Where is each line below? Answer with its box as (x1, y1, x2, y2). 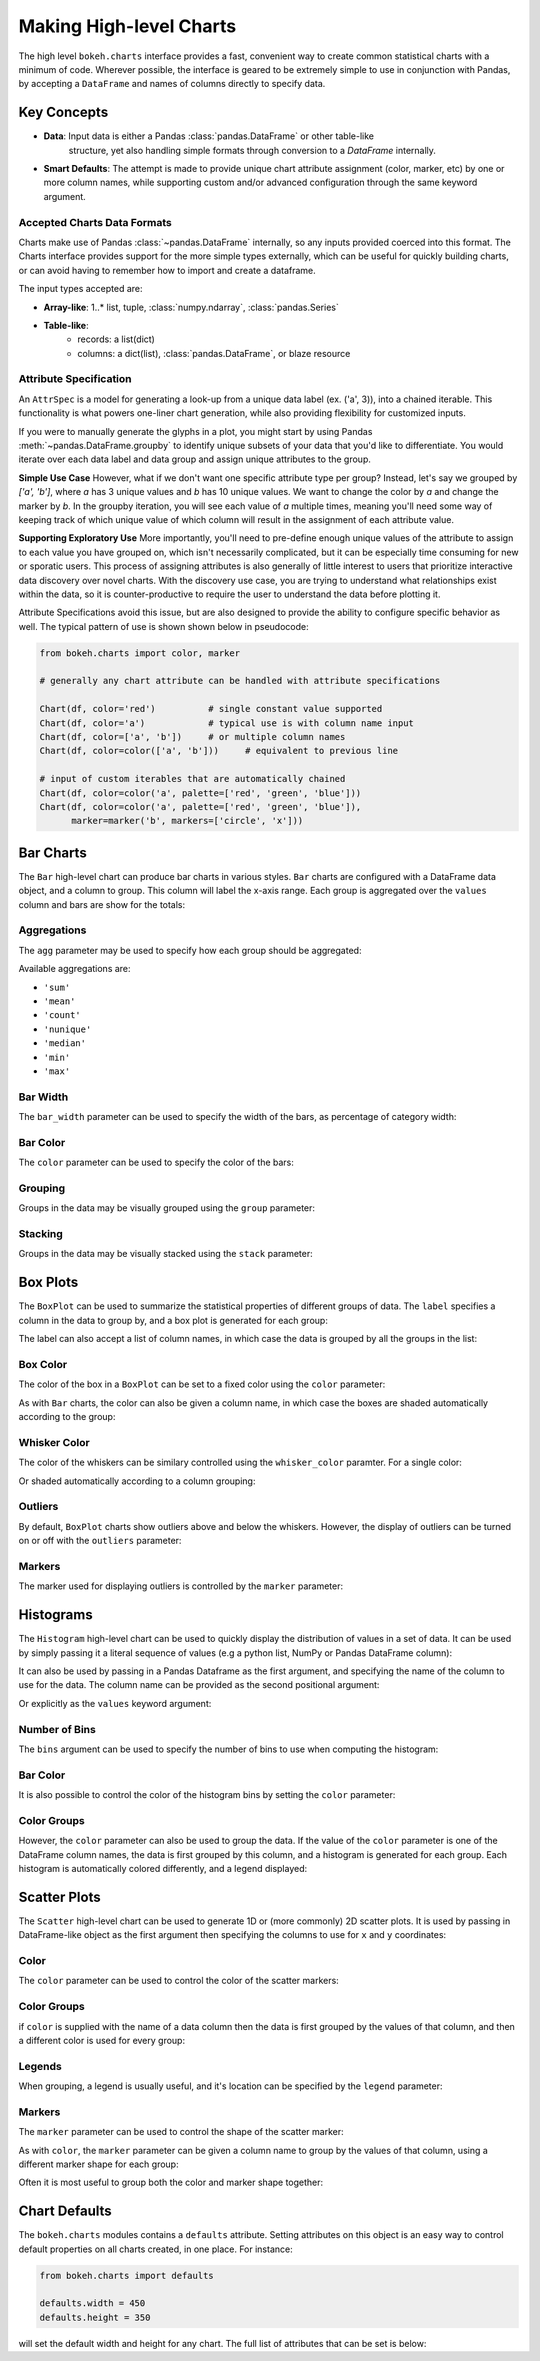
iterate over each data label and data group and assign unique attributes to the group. (18, 453, 372, 465)
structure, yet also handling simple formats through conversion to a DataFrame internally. (68, 144, 437, 156)
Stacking (18, 1227, 64, 1241)
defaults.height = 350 (39, 2311, 151, 2323)
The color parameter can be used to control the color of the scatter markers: (18, 1975, 339, 1987)
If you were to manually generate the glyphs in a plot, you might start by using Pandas (18, 425, 373, 437)
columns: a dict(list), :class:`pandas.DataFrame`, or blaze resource (77, 347, 351, 359)
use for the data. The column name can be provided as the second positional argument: (18, 1679, 380, 1691)
